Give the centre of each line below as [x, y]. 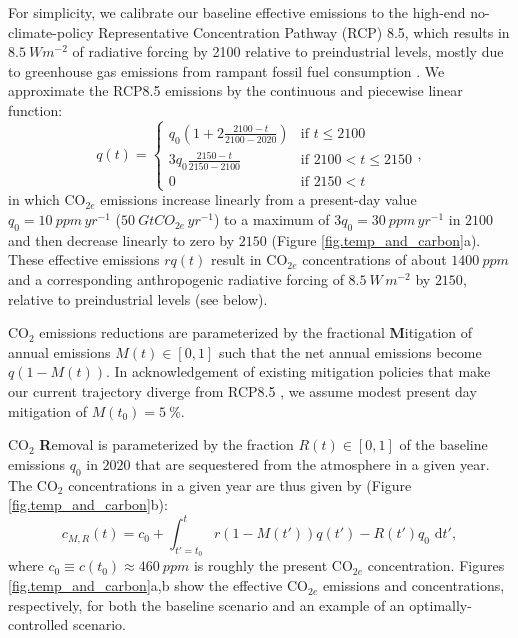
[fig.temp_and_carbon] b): [88, 504]
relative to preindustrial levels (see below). [138, 298]
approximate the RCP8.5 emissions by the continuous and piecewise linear [235, 90]
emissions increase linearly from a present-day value [258, 199]
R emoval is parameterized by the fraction [166, 444]
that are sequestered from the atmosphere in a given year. [312, 463]
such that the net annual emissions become [350, 351]
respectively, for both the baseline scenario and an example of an [206, 604]
